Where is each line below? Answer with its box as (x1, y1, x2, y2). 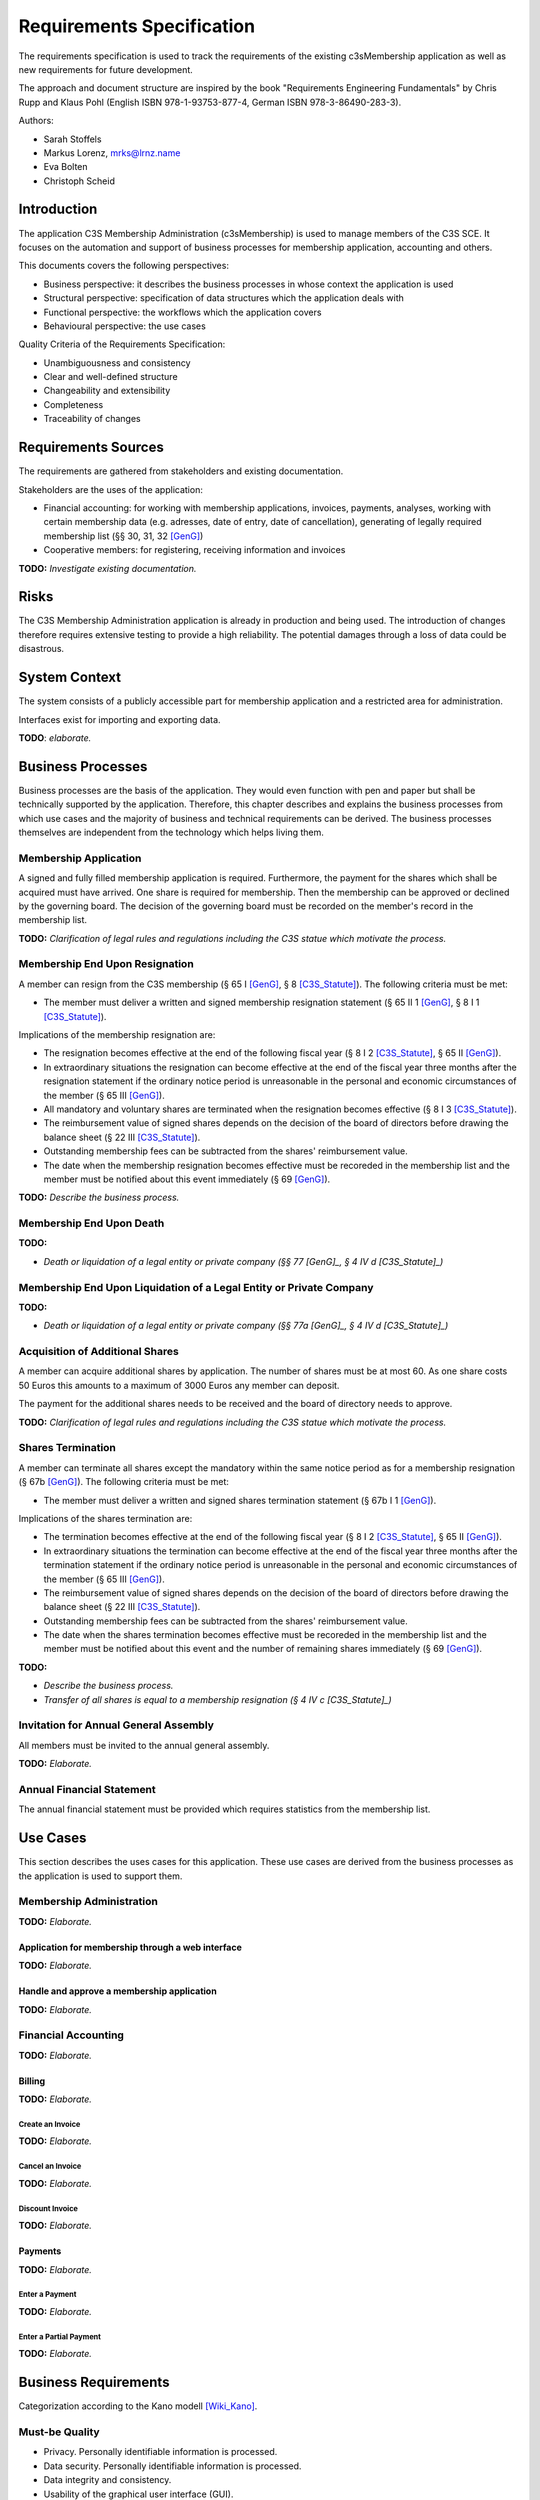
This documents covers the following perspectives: (18, 260, 230, 272)
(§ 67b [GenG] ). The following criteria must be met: (18, 1476, 230, 1488)
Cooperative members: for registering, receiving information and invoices (43, 544, 346, 556)
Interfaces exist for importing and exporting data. (18, 713, 221, 725)
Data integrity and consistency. (43, 2474, 172, 2486)
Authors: (18, 115, 54, 127)
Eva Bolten (43, 161, 89, 173)
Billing (18, 2075, 45, 2087)
